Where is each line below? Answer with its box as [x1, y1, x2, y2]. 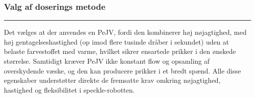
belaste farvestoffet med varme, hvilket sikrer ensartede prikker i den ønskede [4, 46, 236, 56]
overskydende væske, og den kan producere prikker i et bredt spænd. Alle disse [4, 65, 241, 75]
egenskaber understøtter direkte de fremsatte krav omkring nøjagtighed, [4, 75, 221, 85]
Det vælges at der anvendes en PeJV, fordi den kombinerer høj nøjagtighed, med [4, 27, 247, 37]
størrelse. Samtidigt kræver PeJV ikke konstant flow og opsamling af [4, 56, 210, 66]
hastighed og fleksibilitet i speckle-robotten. [4, 84, 135, 95]
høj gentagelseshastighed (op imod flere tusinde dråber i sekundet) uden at [4, 36, 229, 47]
